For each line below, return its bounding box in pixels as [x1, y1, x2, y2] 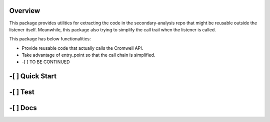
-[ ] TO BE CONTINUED [21, 59, 70, 65]
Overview [9, 6, 40, 15]
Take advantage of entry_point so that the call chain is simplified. [21, 52, 155, 58]
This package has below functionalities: [9, 36, 91, 42]
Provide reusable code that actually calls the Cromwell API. [21, 45, 143, 51]
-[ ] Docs [9, 104, 37, 112]
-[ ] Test [9, 88, 34, 97]
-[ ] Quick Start [9, 72, 57, 81]
